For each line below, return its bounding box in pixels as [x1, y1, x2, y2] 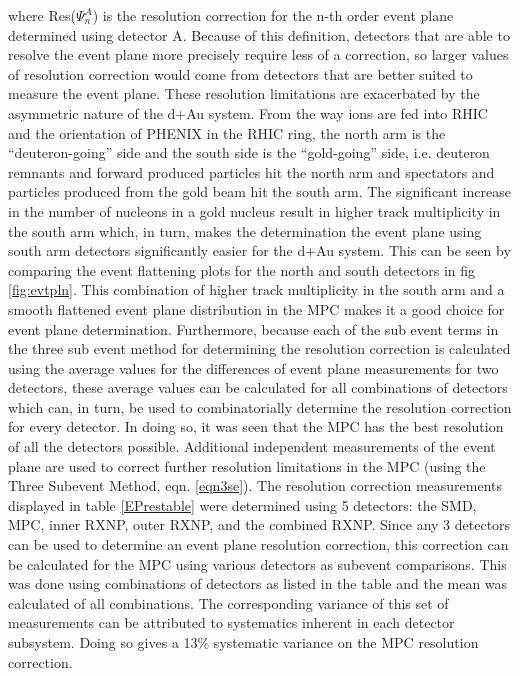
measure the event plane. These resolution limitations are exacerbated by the [8, 83, 480, 104]
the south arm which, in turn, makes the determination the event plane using [8, 220, 482, 241]
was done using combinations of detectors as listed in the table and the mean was [8, 573, 508, 594]
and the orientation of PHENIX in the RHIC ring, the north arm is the [8, 122, 446, 143]
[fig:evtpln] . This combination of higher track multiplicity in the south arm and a [8, 279, 505, 300]
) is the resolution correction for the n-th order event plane [92, 5, 454, 25]
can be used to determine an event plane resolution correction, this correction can [8, 534, 509, 555]
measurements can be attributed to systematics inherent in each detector [8, 612, 455, 633]
